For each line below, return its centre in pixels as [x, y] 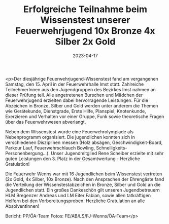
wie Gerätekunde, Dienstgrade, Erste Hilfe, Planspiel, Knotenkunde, [76, 111]
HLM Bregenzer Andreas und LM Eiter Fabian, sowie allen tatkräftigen [78, 195]
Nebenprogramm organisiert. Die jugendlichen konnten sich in [70, 137]
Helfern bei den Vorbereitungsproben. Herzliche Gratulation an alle [75, 201]
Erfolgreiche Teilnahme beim [85, 9]
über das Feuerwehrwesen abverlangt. [46, 122]
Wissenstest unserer [85, 20]
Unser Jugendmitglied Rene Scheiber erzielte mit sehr [107, 153]
